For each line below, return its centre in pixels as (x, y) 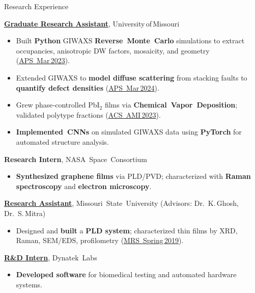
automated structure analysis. (62, 141)
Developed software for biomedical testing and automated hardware (126, 274)
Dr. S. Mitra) (25, 213)
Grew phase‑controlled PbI (58, 105)
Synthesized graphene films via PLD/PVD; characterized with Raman (133, 176)
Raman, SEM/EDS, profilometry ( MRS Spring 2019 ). (100, 240)
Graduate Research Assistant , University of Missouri (92, 23)
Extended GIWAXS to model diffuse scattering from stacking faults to (132, 77)
